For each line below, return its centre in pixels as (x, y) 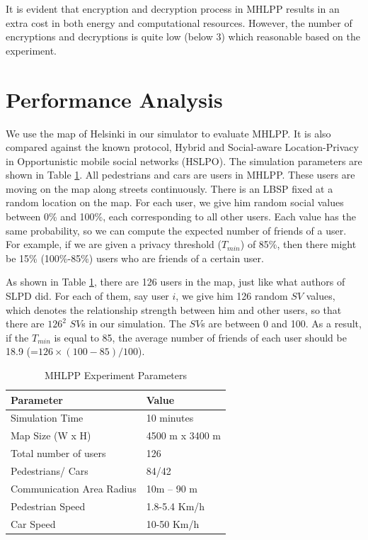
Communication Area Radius (74, 488)
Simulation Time (47, 418)
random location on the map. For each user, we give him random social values (175, 202)
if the (17, 337)
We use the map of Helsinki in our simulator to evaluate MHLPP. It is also (168, 133)
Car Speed (33, 523)
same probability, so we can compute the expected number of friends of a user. (176, 230)
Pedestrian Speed (48, 506)
